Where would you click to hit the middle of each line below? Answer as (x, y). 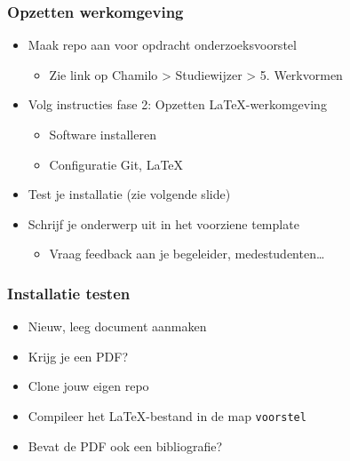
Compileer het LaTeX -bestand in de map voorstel (167, 415)
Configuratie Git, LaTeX (116, 164)
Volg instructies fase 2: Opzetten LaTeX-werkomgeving (177, 104)
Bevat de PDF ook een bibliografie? (125, 445)
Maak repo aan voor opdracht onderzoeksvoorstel (162, 45)
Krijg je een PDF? (78, 356)
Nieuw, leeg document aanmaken (117, 326)
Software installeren (103, 134)
